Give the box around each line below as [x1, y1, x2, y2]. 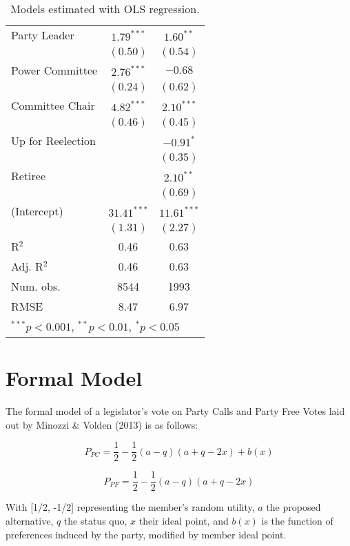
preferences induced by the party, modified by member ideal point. [6, 527, 287, 541]
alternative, [6, 514, 54, 528]
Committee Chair [11, 97, 95, 113]
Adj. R [11, 258, 43, 274]
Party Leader [11, 27, 74, 43]
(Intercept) [11, 203, 63, 219]
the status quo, [63, 514, 127, 528]
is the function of [261, 514, 333, 528]
